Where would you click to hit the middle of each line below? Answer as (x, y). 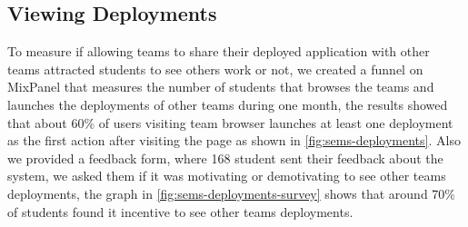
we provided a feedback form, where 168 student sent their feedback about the (225, 158)
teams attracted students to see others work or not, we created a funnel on (215, 69)
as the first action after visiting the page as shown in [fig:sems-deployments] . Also (234, 140)
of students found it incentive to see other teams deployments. (180, 211)
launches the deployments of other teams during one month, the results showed (228, 104)
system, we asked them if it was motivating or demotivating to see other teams (227, 176)
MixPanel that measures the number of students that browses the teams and (221, 87)
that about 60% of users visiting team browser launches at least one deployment (230, 122)
